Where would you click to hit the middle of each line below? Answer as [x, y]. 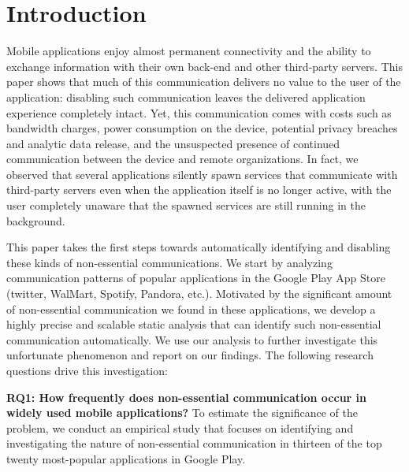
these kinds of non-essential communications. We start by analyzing [169, 262]
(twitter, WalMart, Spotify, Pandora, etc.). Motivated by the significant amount [199, 294]
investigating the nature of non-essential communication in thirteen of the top [194, 443]
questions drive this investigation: [87, 370]
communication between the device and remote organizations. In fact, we [182, 159]
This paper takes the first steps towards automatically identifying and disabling [199, 247]
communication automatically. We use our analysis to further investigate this [192, 339]
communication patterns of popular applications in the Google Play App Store [196, 278]
